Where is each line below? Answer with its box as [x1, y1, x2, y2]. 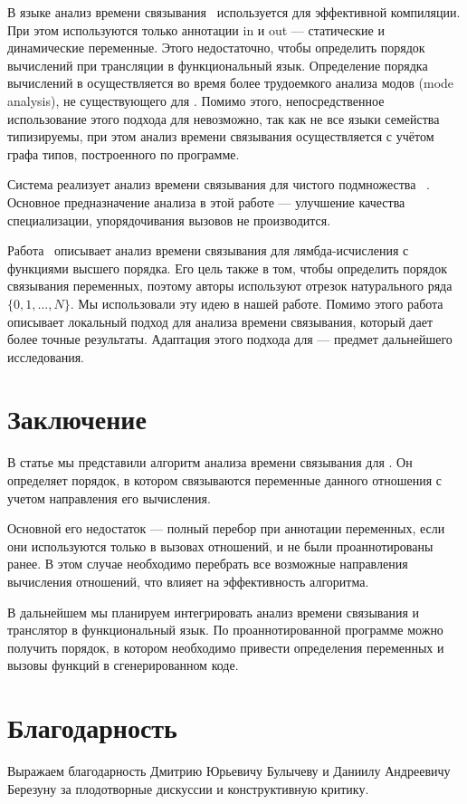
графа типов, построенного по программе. [7, 144, 240, 163]
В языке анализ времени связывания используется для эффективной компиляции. [7, 3, 461, 21]
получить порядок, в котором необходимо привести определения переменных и [7, 637, 444, 656]
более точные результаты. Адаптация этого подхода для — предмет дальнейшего [7, 330, 453, 349]
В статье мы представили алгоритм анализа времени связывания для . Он [7, 453, 413, 472]
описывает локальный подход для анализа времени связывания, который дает [7, 311, 434, 330]
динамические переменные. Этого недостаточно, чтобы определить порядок [7, 38, 425, 57]
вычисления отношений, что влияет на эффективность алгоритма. [7, 571, 369, 590]
